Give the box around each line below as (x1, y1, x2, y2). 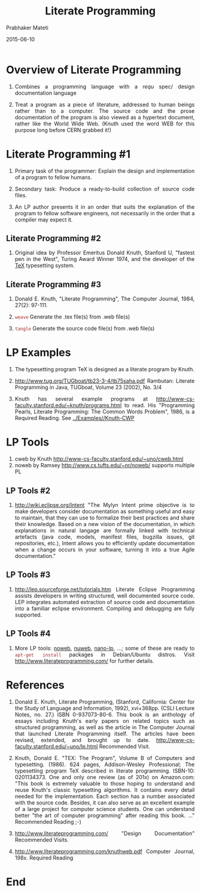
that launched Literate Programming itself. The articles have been (14, 730, 195, 737)
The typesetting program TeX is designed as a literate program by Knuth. (14, 366, 195, 373)
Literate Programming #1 (6, 147, 131, 161)
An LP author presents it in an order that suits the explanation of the (14, 203, 195, 211)
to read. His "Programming (124, 402, 195, 409)
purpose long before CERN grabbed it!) (14, 126, 111, 133)
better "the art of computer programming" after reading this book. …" (14, 812, 195, 819)
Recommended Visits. (14, 836, 69, 843)
